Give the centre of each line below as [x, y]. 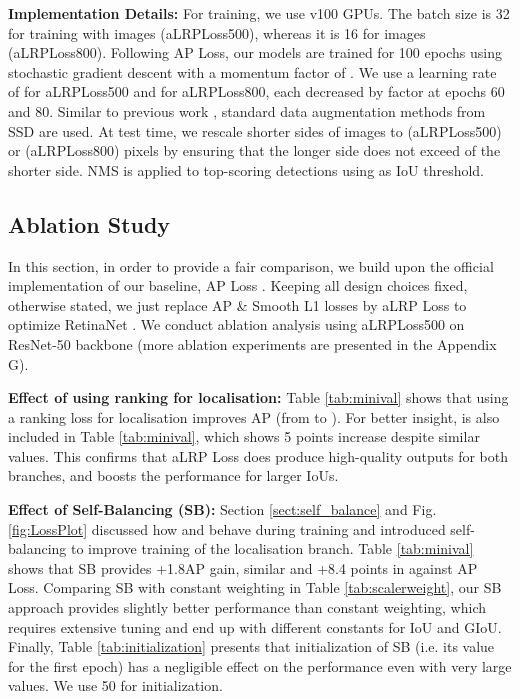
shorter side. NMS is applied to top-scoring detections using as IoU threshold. [246, 169]
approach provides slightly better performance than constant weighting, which [247, 607]
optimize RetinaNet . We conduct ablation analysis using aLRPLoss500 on [236, 324]
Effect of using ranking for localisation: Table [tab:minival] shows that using [258, 397]
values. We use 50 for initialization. [115, 685]
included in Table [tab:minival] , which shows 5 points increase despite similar [244, 436]
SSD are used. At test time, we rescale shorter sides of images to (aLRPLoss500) [255, 130]
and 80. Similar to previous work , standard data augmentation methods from [247, 110]
